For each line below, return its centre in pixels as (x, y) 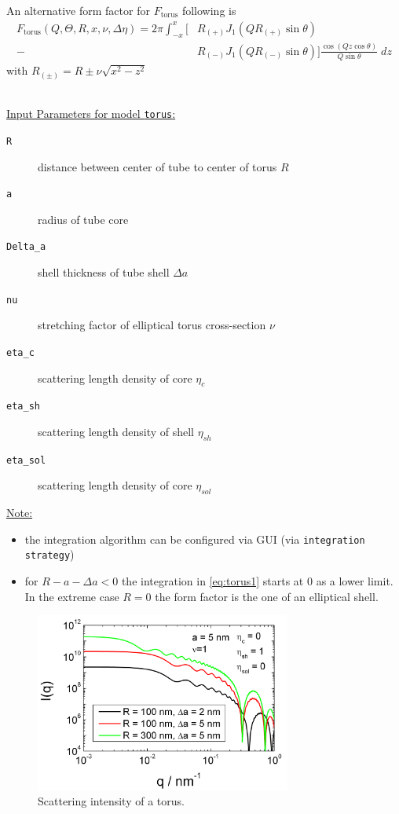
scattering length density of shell (116, 431)
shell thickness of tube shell (104, 272)
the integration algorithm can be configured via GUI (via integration (195, 539)
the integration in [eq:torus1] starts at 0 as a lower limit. (257, 581)
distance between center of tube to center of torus (157, 166)
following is (209, 10)
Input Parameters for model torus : (91, 114)
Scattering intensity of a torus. (111, 801)
